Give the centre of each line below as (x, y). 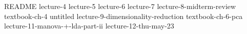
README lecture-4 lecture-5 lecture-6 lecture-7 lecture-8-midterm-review (120, 6)
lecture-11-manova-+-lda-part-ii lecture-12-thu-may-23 (89, 26)
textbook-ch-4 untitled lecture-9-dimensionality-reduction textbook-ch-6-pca (123, 16)
